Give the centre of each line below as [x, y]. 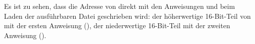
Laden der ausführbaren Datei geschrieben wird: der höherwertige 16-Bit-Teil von [127, 16]
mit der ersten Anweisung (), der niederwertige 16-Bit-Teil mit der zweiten [117, 25]
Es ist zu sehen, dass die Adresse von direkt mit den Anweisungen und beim [120, 6]
